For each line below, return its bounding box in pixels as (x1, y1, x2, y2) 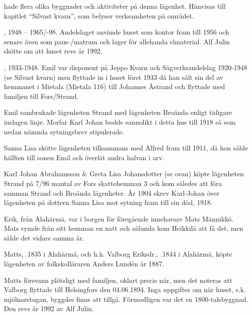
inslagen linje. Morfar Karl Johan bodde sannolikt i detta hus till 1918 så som (4, 116, 236, 127)
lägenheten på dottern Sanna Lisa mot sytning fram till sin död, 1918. (4, 197, 213, 207)
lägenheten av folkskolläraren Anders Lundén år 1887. (4, 259, 164, 269)
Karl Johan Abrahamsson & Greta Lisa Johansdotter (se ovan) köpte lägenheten (4, 168, 244, 179)
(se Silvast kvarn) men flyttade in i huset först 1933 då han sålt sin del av (4, 72, 223, 82)
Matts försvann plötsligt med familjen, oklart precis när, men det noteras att (4, 275, 233, 285)
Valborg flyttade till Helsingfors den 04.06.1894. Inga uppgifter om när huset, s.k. (4, 284, 246, 295)
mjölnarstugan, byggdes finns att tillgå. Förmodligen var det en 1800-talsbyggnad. (4, 294, 248, 304)
